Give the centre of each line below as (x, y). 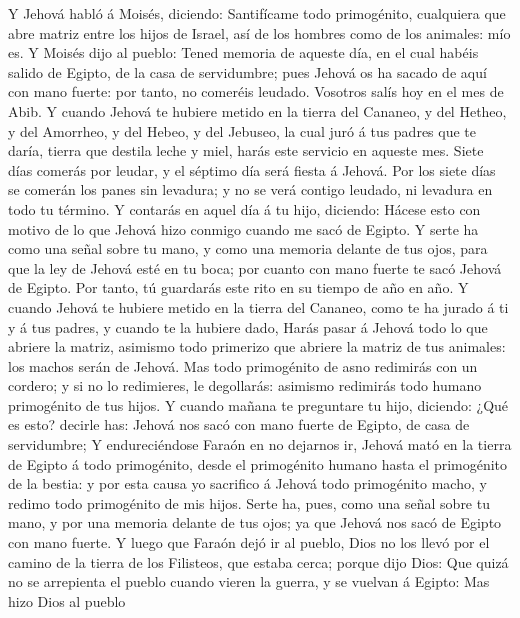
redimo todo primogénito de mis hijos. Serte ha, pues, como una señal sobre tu (249, 502)
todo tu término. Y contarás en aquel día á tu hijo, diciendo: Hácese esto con (244, 208)
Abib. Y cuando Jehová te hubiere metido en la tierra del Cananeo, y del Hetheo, (257, 110)
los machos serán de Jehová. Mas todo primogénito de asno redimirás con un (243, 365)
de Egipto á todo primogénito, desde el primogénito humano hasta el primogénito (258, 463)
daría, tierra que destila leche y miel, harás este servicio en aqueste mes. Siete (246, 150)
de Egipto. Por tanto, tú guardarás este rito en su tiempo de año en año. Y (238, 287)
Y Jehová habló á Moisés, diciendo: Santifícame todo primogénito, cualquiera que (257, 13)
